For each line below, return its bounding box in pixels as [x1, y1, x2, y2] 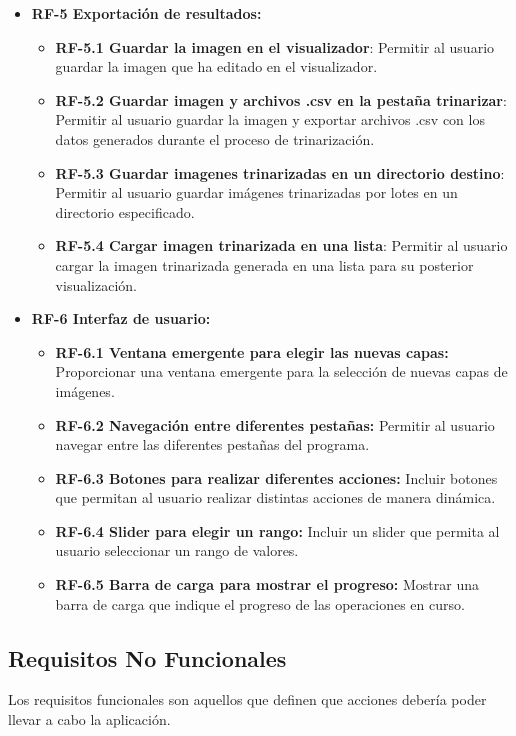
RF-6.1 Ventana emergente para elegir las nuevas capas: [55, 341, 449, 362]
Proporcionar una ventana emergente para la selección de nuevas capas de [55, 361, 508, 382]
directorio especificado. [55, 201, 195, 222]
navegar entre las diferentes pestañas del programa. [55, 434, 370, 455]
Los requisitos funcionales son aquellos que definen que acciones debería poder [8, 689, 487, 710]
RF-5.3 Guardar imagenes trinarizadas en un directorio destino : [55, 162, 505, 183]
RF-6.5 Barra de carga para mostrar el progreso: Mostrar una [55, 574, 479, 595]
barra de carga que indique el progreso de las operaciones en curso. [55, 593, 465, 614]
